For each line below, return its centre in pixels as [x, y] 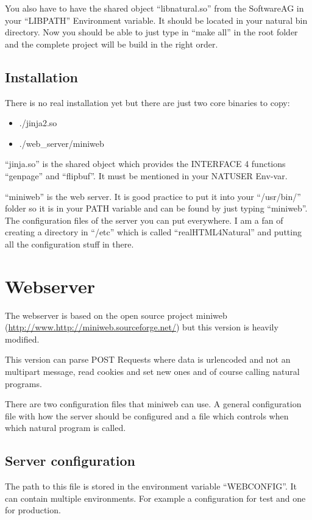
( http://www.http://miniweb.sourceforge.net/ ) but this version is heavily [142, 327]
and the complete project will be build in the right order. [112, 44]
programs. [23, 383]
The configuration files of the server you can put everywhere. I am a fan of [144, 220]
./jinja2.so [38, 123]
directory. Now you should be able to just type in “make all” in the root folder [151, 32]
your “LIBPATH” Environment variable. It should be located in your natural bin [156, 20]
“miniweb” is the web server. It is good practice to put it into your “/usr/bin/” [153, 196]
